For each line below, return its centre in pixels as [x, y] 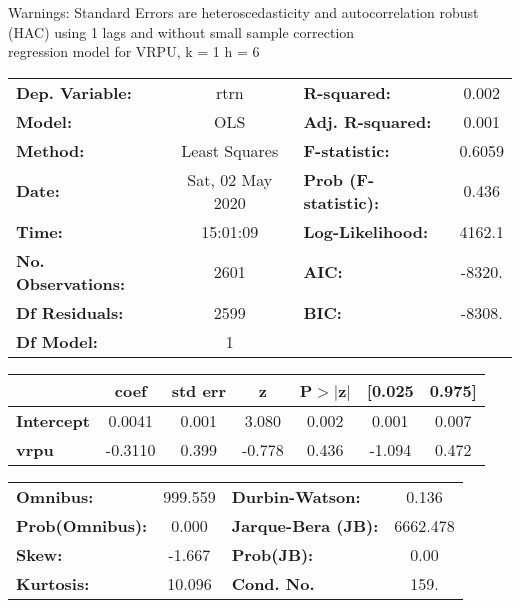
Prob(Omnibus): [82, 525]
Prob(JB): [272, 554]
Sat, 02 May [230, 179]
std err [198, 390]
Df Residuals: [70, 312]
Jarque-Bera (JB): [305, 525]
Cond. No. [273, 583]
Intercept [53, 420]
